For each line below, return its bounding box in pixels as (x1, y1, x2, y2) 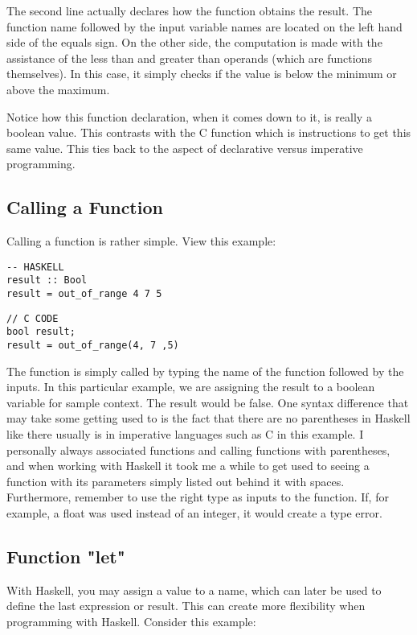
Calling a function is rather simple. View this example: (6, 233, 276, 249)
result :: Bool (6, 274, 88, 287)
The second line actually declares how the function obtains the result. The (6, 2, 372, 19)
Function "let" (6, 544, 125, 568)
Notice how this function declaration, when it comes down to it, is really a (6, 108, 372, 125)
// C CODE (6, 312, 59, 324)
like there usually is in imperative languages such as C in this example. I (6, 426, 364, 443)
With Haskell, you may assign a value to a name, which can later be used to (6, 581, 382, 598)
